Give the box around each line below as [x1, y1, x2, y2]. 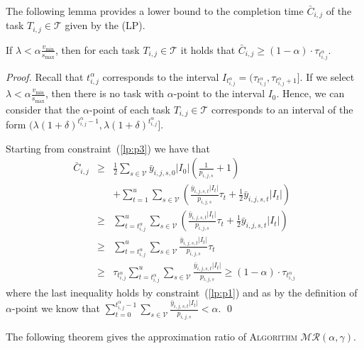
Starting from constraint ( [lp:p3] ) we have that [6, 140, 211, 155]
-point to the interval [173, 86, 265, 101]
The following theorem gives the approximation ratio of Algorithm [6, 329, 297, 344]
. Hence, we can [276, 86, 345, 101]
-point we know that [11, 301, 101, 316]
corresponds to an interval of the [211, 101, 353, 116]
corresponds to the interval [102, 69, 219, 84]
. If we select [299, 69, 355, 84]
